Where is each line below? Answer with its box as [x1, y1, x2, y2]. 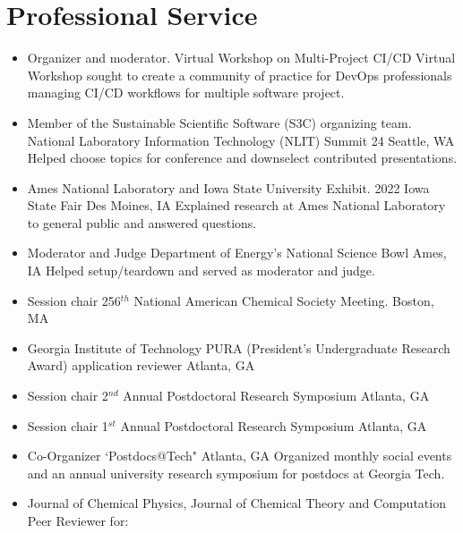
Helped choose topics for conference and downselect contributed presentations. [27, 148, 458, 167]
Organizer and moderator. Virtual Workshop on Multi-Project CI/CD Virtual [27, 48, 456, 67]
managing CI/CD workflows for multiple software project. [27, 83, 345, 102]
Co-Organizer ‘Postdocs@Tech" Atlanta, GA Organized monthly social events [27, 446, 452, 465]
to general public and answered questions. [27, 213, 257, 232]
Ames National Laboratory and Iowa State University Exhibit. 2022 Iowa [27, 178, 430, 197]
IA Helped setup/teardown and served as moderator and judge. [27, 261, 375, 280]
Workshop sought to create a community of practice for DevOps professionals [27, 65, 452, 84]
